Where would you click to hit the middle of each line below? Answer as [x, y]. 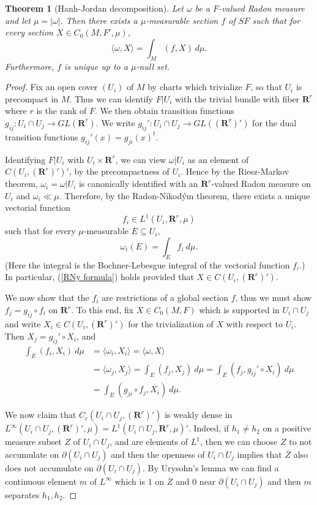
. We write [115, 122]
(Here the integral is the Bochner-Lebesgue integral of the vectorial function [147, 264]
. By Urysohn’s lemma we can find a [211, 467]
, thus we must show [274, 298]
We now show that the [47, 298]
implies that [259, 454]
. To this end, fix [103, 309]
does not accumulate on [49, 467]
